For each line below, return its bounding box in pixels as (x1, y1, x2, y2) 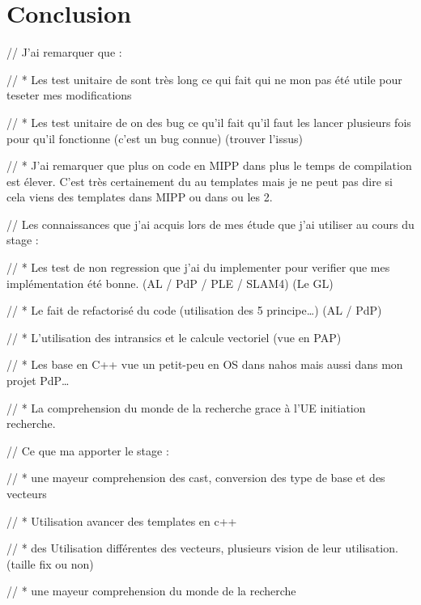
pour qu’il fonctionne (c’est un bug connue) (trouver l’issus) (6, 129, 304, 146)
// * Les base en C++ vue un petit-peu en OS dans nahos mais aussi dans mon (6, 356, 403, 373)
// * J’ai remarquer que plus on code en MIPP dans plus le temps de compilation (6, 157, 412, 174)
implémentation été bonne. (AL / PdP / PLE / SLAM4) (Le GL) (6, 274, 334, 291)
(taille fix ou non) (6, 555, 94, 572)
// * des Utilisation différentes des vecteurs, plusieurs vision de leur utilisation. (6, 539, 398, 556)
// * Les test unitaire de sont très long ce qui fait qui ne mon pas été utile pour (6, 70, 402, 87)
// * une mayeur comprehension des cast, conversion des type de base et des (6, 469, 385, 486)
